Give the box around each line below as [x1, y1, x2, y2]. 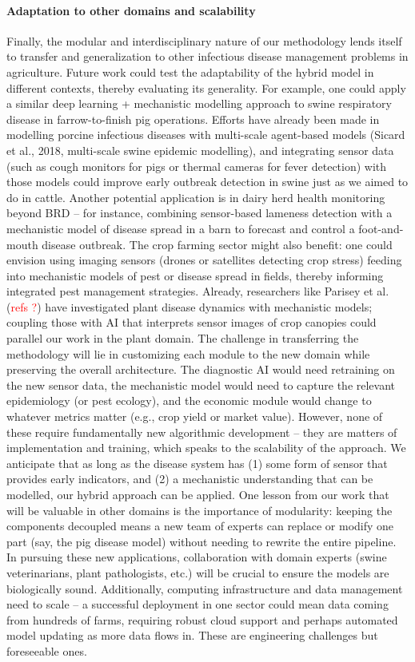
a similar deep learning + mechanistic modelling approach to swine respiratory [6, 95, 392, 112]
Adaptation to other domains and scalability [6, 2, 256, 18]
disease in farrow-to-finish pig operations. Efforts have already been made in [6, 110, 380, 127]
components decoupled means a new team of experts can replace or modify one [6, 517, 394, 534]
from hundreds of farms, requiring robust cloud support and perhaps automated [6, 611, 398, 628]
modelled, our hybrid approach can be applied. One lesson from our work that [6, 486, 389, 503]
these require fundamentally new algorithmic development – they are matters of [6, 423, 397, 440]
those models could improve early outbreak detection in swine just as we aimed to [6, 173, 409, 190]
